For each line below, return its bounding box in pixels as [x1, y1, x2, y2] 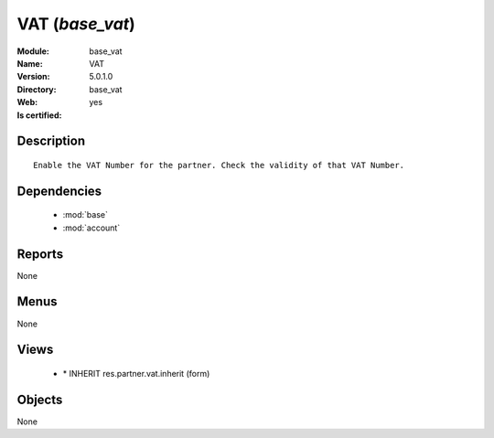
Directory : [16, 83, 57, 95]
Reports [16, 246, 64, 262]
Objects [16, 391, 63, 407]
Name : [16, 58, 43, 69]
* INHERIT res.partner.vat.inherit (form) [62, 368, 210, 379]
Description [16, 134, 86, 149]
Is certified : [16, 110, 62, 121]
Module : [16, 46, 49, 57]
